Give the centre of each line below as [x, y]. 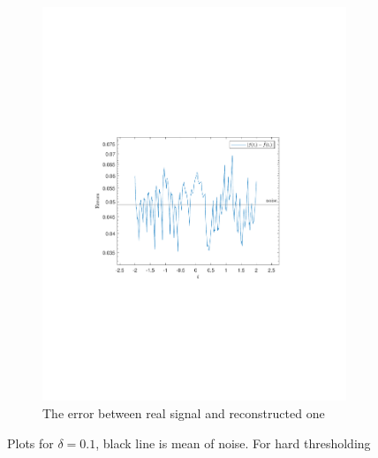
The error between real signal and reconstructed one [184, 412]
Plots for [30, 443]
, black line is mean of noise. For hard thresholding [233, 443]
